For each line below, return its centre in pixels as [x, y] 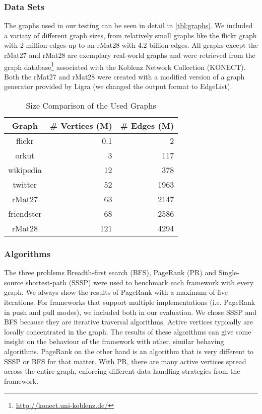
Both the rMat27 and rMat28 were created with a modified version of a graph [124, 76]
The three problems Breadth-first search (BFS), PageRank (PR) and [110, 272]
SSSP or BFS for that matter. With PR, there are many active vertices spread [125, 361]
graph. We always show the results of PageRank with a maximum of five [116, 292]
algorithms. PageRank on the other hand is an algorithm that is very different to [129, 351]
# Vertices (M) [81, 126]
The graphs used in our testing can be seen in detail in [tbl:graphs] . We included [128, 25]
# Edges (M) [147, 126]
